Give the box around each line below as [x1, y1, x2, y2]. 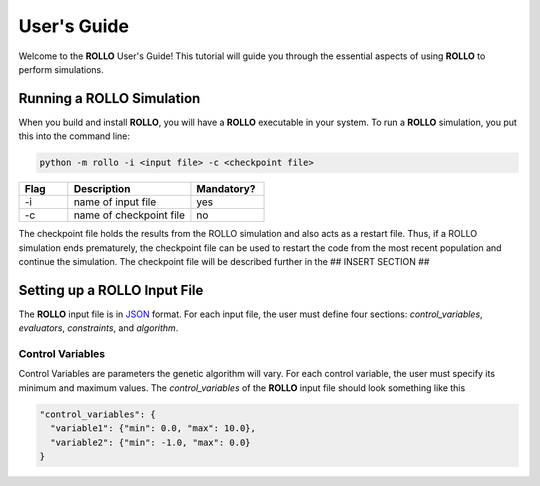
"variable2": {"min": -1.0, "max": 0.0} [50, 436, 251, 448]
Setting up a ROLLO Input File [18, 281, 204, 299]
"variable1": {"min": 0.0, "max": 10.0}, [50, 423, 257, 434]
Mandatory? [196, 182, 256, 196]
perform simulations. [18, 63, 104, 75]
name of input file [73, 195, 157, 209]
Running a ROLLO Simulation [18, 90, 201, 107]
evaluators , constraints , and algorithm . [18, 322, 179, 334]
